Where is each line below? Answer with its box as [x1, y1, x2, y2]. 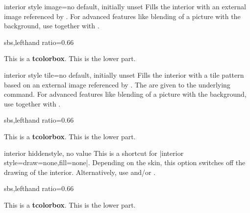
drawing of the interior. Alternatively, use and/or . [4, 167, 156, 177]
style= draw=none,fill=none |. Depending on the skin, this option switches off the [4, 157, 246, 168]
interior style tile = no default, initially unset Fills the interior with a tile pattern [4, 69, 244, 80]
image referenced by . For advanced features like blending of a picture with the [4, 11, 241, 21]
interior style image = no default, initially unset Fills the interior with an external [4, 1, 246, 11]
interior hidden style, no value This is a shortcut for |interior [4, 148, 184, 158]
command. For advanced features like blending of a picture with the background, [4, 89, 247, 99]
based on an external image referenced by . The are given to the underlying [4, 79, 230, 89]
